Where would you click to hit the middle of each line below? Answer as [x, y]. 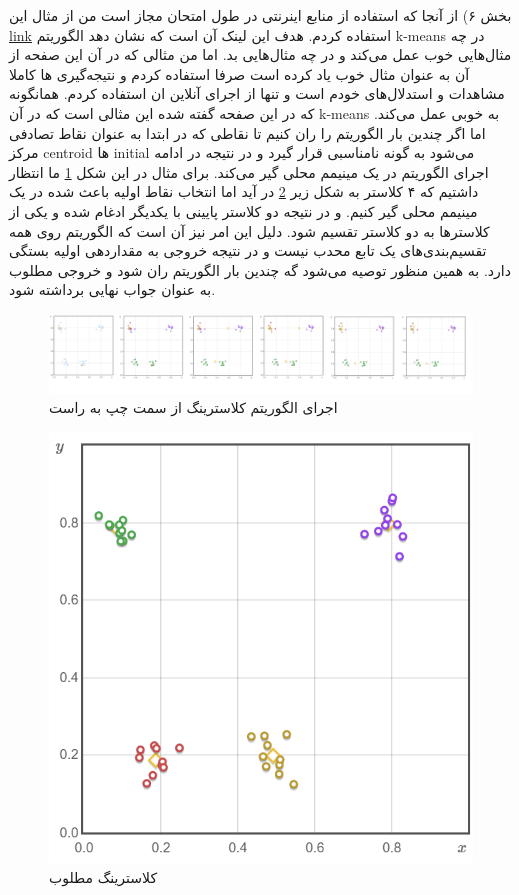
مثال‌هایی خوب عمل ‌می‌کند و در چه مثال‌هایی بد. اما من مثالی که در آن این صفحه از [260, 54]
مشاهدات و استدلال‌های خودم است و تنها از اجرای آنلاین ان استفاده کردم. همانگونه [257, 93]
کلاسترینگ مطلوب [103, 876]
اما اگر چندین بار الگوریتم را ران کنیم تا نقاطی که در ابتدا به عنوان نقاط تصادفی [247, 132]
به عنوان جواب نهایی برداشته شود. [112, 289]
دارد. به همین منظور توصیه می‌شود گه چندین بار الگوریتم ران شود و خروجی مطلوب [260, 269]
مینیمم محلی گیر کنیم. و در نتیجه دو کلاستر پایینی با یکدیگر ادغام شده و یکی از [243, 210]
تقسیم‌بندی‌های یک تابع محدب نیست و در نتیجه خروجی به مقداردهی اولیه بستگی [248, 250]
